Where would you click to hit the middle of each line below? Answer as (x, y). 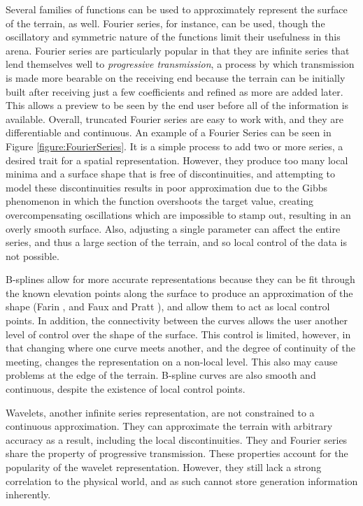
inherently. (28, 494)
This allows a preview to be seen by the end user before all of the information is (177, 105)
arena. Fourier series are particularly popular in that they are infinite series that (178, 50)
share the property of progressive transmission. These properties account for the (177, 453)
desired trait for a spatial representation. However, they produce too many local (177, 160)
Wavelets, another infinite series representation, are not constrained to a (160, 412)
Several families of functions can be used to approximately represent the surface (177, 9)
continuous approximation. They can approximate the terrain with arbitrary (169, 426)
